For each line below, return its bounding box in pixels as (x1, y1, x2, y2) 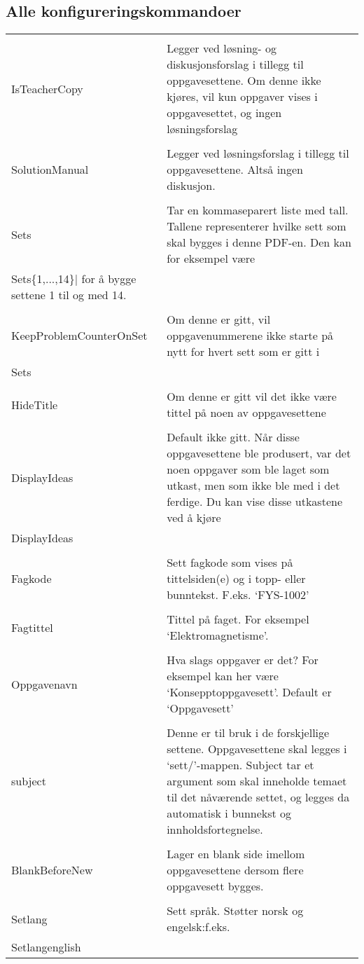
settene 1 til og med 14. (11, 287, 127, 303)
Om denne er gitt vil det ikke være (167, 388, 337, 405)
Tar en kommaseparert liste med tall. (167, 202, 349, 219)
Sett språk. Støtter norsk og (167, 902, 304, 919)
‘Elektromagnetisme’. (167, 627, 269, 644)
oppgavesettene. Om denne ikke (167, 72, 321, 89)
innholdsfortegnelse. (167, 821, 263, 838)
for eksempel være (167, 250, 255, 267)
